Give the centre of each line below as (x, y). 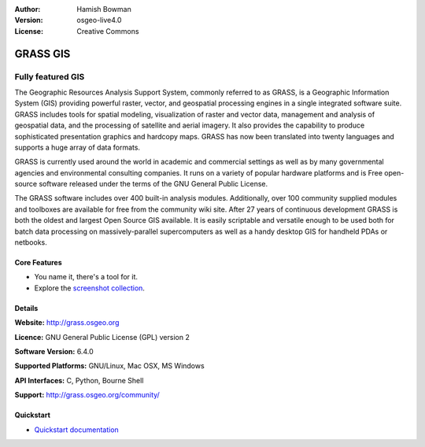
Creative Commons (108, 31)
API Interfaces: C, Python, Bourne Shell (79, 380)
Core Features (38, 263)
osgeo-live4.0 (99, 20)
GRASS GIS (42, 54)
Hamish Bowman (104, 9)
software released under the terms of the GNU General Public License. (153, 184)
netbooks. (31, 242)
